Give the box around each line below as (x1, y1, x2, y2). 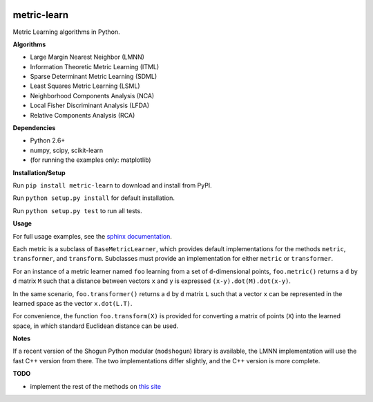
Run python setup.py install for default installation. (12, 194, 175, 202)
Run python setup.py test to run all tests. (12, 206, 142, 214)
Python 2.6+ (30, 136, 66, 145)
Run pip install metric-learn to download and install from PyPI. (12, 181, 212, 190)
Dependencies (12, 124, 56, 132)
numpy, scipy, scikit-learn (30, 146, 104, 154)
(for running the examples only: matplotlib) (30, 156, 151, 164)
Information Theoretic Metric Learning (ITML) (30, 62, 160, 71)
